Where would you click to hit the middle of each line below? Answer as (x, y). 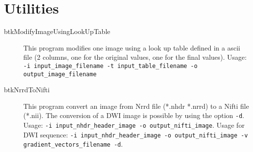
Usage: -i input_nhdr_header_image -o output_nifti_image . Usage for (134, 125)
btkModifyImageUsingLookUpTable (57, 31)
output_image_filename (60, 74)
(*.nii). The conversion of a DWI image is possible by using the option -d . (134, 115)
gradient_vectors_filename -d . (73, 144)
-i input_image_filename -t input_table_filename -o (110, 66)
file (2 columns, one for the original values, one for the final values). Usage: (135, 57)
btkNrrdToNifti (27, 90)
